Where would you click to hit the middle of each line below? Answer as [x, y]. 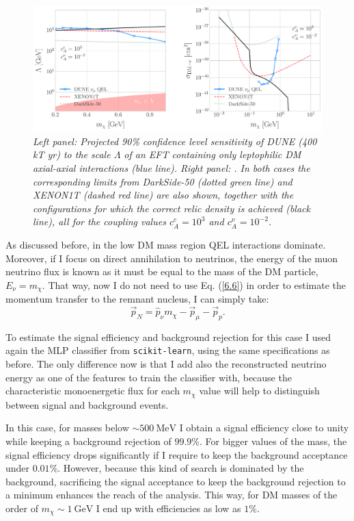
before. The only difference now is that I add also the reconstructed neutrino [166, 364]
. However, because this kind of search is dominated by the [181, 468]
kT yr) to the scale [72, 154]
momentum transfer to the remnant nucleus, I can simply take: [137, 299]
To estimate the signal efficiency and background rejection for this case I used [168, 336]
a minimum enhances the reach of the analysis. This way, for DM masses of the [172, 495]
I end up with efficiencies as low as [168, 508]
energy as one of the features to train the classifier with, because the [149, 377]
